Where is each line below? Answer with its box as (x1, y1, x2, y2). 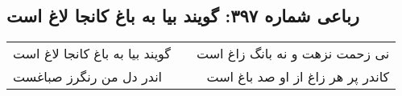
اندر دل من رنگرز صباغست (13, 67, 163, 86)
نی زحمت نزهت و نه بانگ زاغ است (196, 44, 390, 63)
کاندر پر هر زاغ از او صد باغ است (206, 67, 390, 86)
